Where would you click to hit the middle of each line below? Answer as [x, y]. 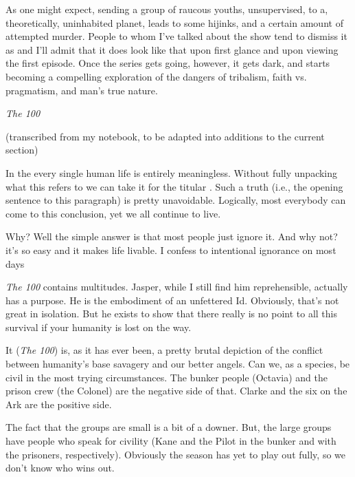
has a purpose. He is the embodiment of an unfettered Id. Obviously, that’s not [172, 300]
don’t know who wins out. [60, 468]
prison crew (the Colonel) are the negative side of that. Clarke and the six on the [176, 391]
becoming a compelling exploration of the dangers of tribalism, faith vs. [156, 76]
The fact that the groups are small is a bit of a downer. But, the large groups [169, 427]
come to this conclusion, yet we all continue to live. [113, 213]
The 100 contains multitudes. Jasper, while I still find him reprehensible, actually [177, 287]
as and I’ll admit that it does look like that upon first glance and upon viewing [172, 49]
